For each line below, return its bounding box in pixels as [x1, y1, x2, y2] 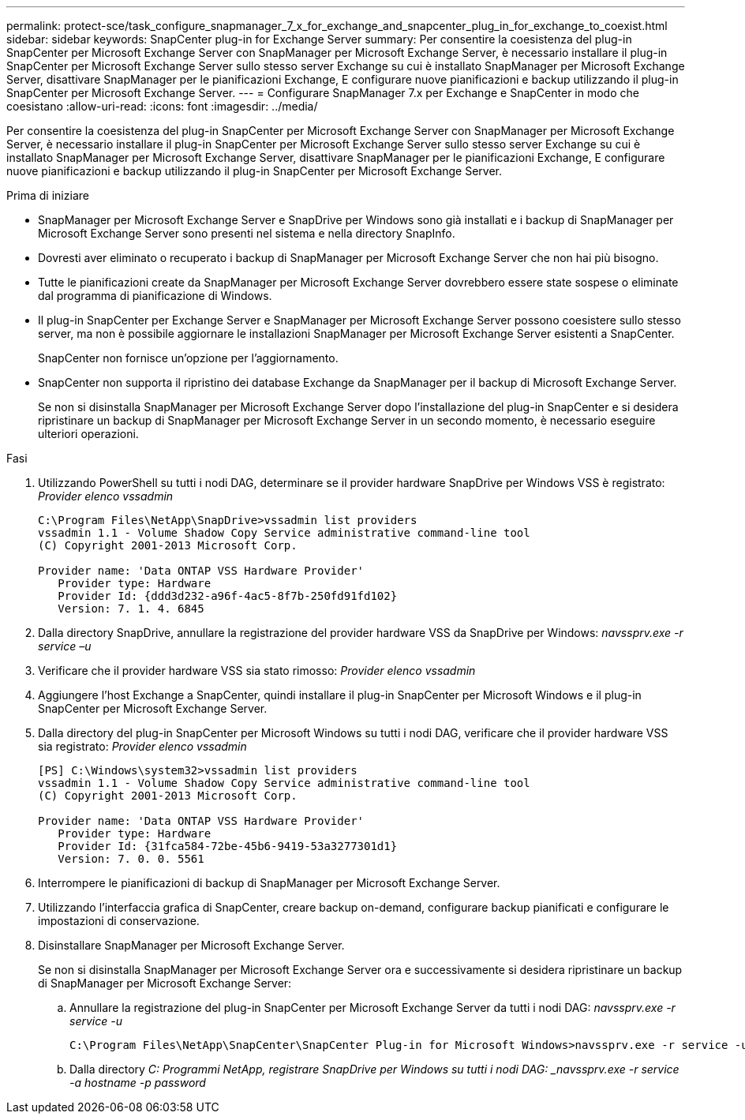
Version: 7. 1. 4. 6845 [58, 602, 204, 615]
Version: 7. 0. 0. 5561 [58, 852, 204, 865]
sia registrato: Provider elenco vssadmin [38, 740, 247, 753]
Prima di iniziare [6, 189, 89, 202]
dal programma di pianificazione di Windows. [38, 289, 272, 302]
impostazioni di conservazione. [38, 914, 200, 927]
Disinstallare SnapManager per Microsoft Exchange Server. [38, 938, 345, 952]
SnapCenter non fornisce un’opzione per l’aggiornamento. [38, 351, 339, 365]
